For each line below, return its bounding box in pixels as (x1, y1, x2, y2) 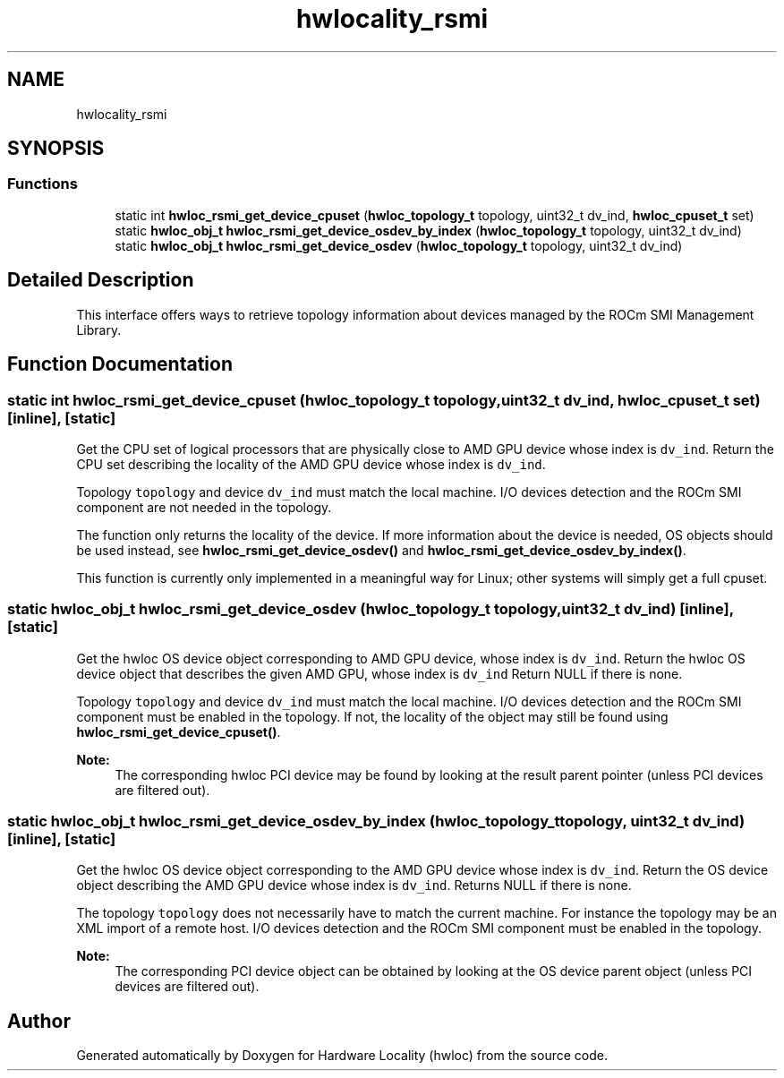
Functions (7, 175, 78, 193)
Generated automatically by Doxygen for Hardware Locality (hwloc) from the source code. (76, 1048, 608, 1064)
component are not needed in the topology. (76, 499, 332, 515)
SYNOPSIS (7, 137, 105, 160)
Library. (76, 321, 122, 338)
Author (7, 1009, 71, 1032)
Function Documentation (7, 353, 233, 376)
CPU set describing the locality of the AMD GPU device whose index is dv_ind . (76, 456, 546, 472)
